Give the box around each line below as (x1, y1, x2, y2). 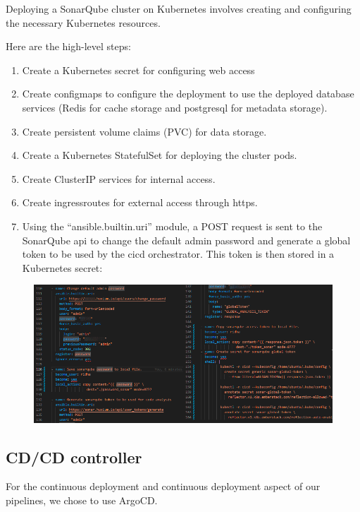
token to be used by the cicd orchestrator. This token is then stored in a (22, 246, 335, 261)
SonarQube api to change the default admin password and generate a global (22, 232, 351, 247)
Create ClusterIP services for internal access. (22, 171, 216, 186)
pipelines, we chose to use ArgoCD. (6, 492, 158, 507)
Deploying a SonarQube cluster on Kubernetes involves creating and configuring (6, 1, 352, 16)
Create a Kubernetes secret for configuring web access (22, 62, 255, 77)
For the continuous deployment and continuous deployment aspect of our (6, 479, 321, 494)
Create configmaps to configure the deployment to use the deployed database (22, 86, 354, 101)
